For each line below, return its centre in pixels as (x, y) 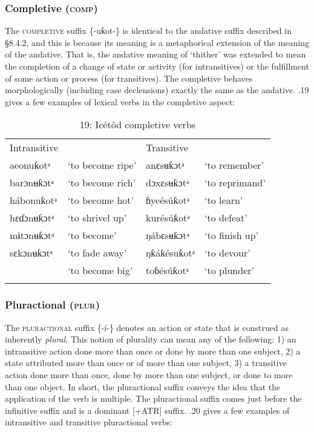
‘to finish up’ (232, 235)
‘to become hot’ (101, 200)
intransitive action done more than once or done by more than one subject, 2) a (153, 351)
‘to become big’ (100, 270)
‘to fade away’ (97, 253)
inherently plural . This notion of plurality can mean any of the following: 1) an (151, 339)
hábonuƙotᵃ (34, 200)
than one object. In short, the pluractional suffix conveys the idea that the (143, 386)
